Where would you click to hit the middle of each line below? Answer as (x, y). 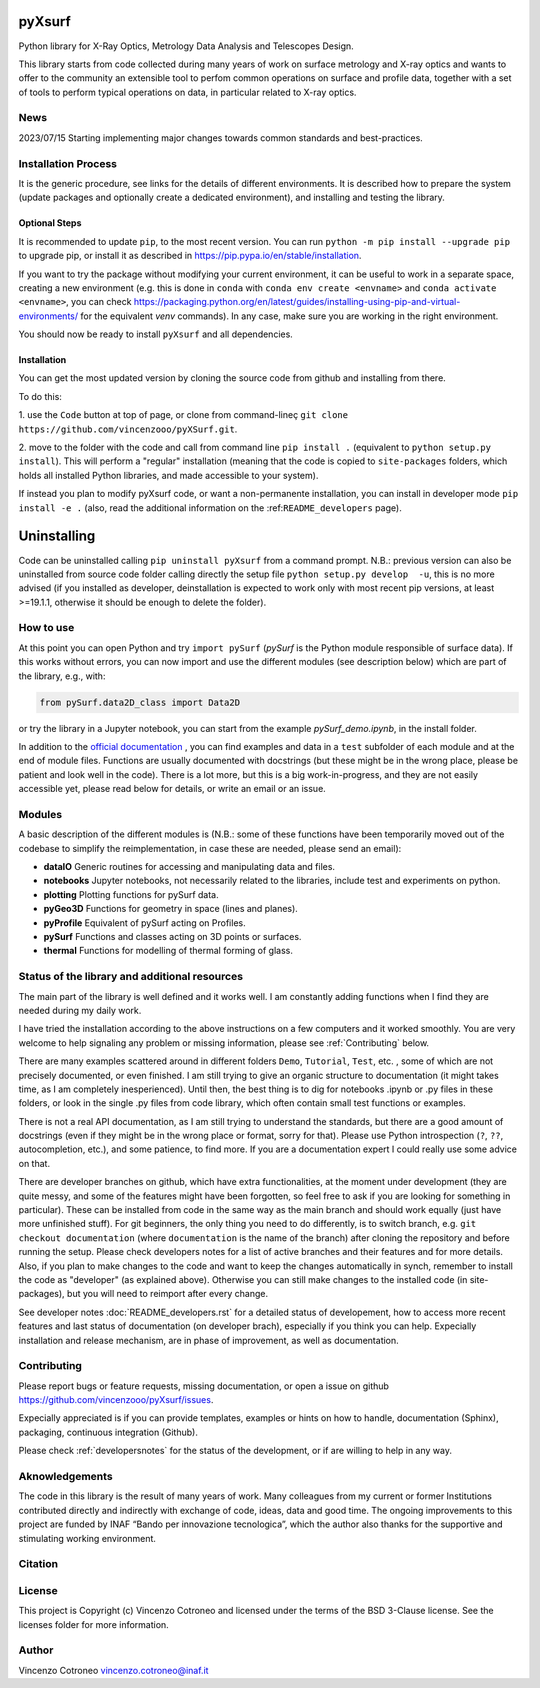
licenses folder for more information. (93, 1624)
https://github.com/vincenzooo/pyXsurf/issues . (116, 1400)
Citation (38, 1564)
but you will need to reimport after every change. (167, 1294)
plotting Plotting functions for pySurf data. (131, 894)
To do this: (40, 396)
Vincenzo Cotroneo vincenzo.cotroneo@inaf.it (113, 1670)
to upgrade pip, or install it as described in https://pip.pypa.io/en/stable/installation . (190, 256)
